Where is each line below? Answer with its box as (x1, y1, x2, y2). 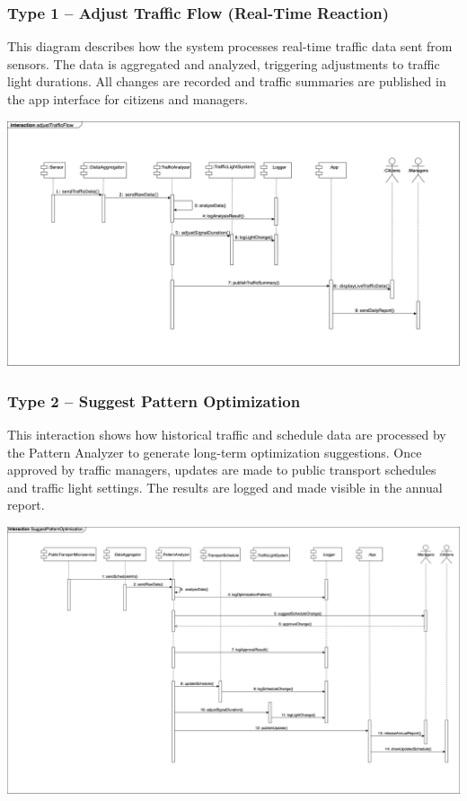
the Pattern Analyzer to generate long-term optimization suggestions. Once (7, 442, 422, 461)
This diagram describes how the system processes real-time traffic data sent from (7, 37, 453, 56)
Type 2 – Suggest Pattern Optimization (7, 389, 301, 412)
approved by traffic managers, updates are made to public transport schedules (7, 460, 436, 479)
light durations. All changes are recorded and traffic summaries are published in (7, 72, 446, 91)
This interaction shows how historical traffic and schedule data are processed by (7, 425, 446, 444)
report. (7, 495, 45, 514)
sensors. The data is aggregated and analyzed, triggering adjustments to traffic (7, 54, 440, 73)
